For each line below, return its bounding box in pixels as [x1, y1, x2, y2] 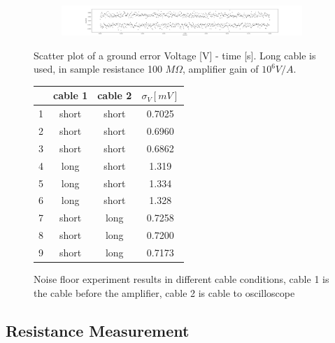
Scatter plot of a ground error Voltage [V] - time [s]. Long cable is [34, 48, 316, 62]
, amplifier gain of [182, 61, 259, 76]
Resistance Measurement [6, 319, 190, 341]
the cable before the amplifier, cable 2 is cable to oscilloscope [34, 285, 295, 300]
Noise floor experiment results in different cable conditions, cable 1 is [34, 271, 329, 286]
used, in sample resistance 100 [34, 61, 162, 76]
